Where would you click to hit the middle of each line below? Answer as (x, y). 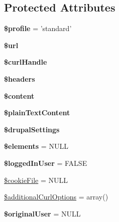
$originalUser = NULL (42, 213)
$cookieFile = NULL (36, 180)
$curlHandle (26, 62)
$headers (20, 78)
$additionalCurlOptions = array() (56, 197)
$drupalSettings (32, 129)
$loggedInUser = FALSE (46, 163)
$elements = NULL (36, 146)
